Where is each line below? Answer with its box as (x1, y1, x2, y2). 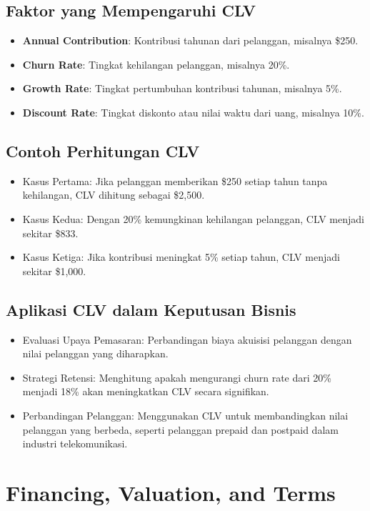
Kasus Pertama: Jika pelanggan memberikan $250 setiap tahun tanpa (22, 173, 328, 188)
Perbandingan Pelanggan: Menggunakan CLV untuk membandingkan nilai (22, 407, 349, 422)
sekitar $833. (22, 225, 79, 240)
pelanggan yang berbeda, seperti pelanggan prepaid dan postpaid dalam (22, 422, 339, 437)
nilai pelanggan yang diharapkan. (22, 346, 169, 361)
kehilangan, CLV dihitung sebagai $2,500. (22, 187, 205, 202)
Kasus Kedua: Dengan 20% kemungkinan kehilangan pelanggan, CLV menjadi (22, 211, 364, 226)
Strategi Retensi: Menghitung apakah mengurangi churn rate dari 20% (22, 369, 331, 385)
